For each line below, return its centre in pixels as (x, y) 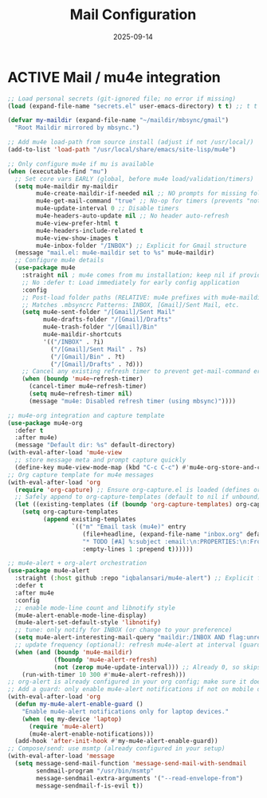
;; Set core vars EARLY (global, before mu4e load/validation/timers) (134, 179)
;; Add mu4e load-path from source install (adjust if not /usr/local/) (131, 142)
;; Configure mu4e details (59, 261)
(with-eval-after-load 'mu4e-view (65, 453)
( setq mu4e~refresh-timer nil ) (80, 394)
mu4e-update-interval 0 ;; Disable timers (108, 209)
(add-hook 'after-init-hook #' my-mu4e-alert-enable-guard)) (116, 741)
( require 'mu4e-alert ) (66, 726)
